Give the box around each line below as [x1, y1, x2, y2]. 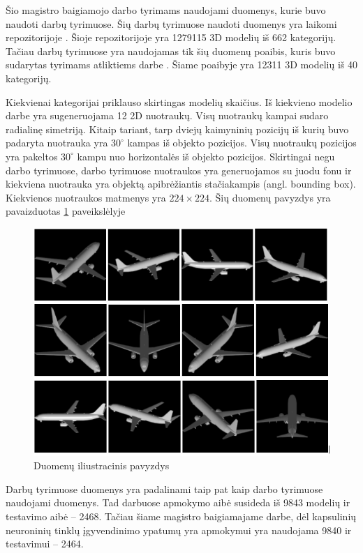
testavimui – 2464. [6, 536, 84, 551]
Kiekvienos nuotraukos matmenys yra [6, 190, 166, 204]
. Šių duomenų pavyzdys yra [209, 190, 331, 204]
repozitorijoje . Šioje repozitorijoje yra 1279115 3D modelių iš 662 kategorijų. [6, 30, 336, 45]
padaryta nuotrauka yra [6, 135, 108, 150]
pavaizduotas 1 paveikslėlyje [6, 204, 126, 218]
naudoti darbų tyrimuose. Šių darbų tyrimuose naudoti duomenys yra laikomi [6, 16, 337, 31]
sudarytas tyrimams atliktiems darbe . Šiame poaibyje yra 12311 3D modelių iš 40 [6, 57, 357, 72]
